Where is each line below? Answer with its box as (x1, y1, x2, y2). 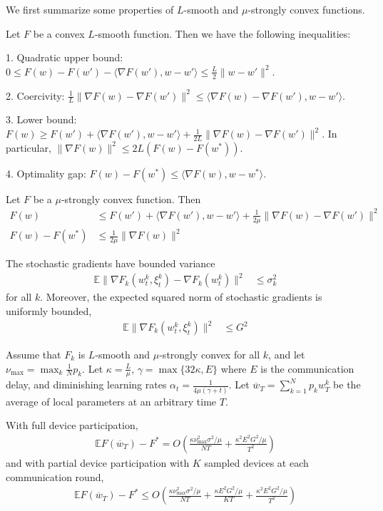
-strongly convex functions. (247, 2, 365, 16)
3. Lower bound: (6, 112, 77, 127)
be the (333, 377, 361, 392)
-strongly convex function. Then (61, 191, 201, 206)
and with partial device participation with (6, 455, 190, 470)
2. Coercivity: (6, 88, 65, 103)
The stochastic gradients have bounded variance (6, 256, 215, 271)
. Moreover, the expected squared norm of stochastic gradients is (40, 289, 322, 304)
